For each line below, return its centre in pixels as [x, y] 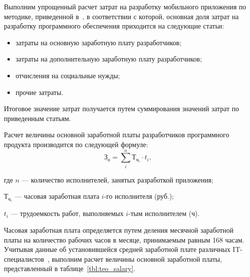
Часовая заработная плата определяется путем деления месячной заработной [119, 230]
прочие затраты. [39, 92]
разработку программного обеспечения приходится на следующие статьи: [114, 26]
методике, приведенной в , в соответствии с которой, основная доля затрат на [121, 16]
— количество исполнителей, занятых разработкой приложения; [118, 179]
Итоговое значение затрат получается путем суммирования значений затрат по [122, 108]
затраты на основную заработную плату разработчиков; [98, 42]
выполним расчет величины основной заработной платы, [137, 259]
